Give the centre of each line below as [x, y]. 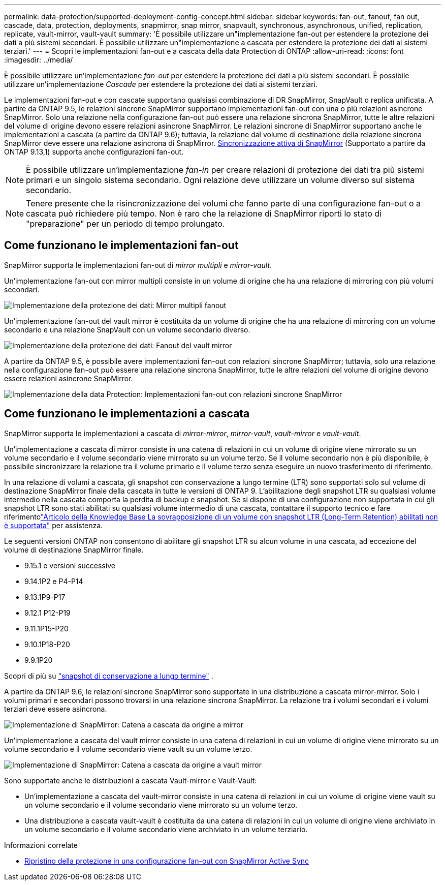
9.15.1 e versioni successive [70, 565]
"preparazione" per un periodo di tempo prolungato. [125, 224]
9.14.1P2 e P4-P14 [54, 581]
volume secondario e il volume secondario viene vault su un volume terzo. [128, 749]
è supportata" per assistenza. [54, 525]
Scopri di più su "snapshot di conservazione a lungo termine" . [109, 676]
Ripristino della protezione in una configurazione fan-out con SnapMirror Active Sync [167, 861]
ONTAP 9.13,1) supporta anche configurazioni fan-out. [94, 152]
